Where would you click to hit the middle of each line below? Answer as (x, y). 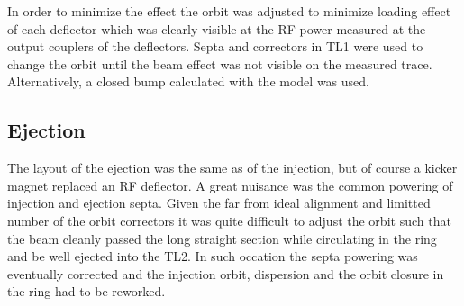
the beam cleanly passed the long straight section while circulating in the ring (222, 238)
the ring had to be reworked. (86, 291)
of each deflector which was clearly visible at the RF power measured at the (217, 28)
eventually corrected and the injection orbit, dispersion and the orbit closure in (226, 273)
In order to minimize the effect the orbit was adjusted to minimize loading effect (229, 11)
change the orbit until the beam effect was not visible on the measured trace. (220, 63)
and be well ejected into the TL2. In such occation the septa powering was (213, 256)
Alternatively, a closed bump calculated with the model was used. (188, 81)
